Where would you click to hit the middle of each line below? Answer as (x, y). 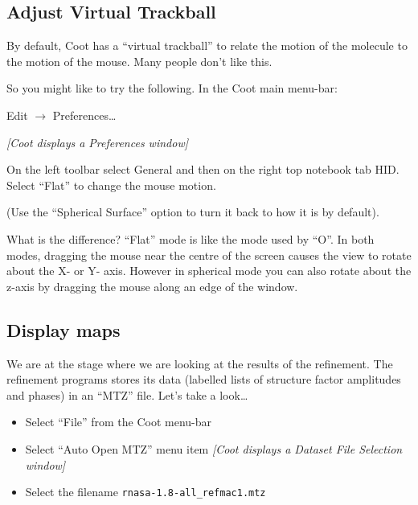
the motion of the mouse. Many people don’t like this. (139, 61)
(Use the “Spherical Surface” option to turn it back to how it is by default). (193, 212)
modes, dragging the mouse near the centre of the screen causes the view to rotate (209, 255)
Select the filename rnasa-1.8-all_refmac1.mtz (145, 492)
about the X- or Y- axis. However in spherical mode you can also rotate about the (209, 271)
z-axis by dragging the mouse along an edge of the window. (152, 286)
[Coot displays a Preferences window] (97, 142)
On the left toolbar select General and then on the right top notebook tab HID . (203, 169)
